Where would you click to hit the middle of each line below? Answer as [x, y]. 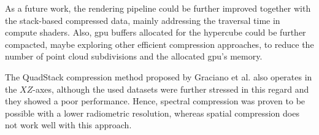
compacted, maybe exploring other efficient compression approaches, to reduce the [159, 44]
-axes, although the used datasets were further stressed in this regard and [171, 89]
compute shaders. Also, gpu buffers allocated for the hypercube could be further [156, 32]
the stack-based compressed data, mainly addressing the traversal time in [143, 20]
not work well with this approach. [68, 125]
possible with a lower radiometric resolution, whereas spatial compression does [152, 113]
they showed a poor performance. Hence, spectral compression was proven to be [155, 101]
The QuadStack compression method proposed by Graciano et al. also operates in [159, 76]
